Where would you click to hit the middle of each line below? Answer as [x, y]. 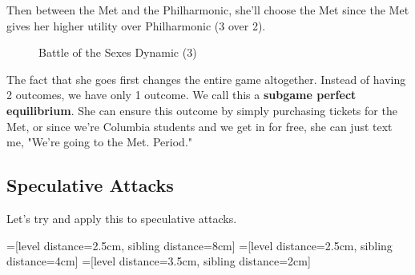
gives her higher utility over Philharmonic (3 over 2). [136, 25]
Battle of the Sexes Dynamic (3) [118, 52]
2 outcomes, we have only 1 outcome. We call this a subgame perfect [181, 95]
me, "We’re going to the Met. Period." [100, 142]
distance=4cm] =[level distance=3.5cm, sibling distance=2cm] [159, 261]
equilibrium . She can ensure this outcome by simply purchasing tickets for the [202, 110]
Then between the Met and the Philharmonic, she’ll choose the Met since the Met [208, 10]
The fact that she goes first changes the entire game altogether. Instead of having [206, 79]
